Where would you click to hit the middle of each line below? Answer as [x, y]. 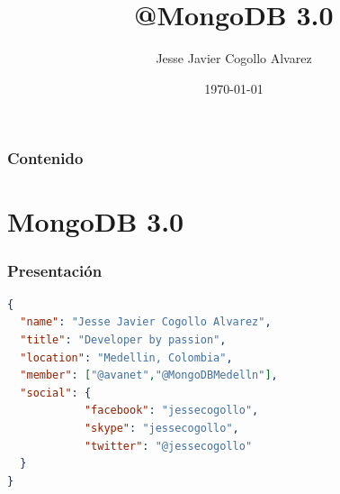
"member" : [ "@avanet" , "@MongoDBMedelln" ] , [149, 375]
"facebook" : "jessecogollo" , [171, 411]
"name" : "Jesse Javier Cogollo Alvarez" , [146, 322]
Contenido [45, 158]
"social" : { [56, 393]
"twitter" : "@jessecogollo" [168, 446]
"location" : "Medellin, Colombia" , [126, 357]
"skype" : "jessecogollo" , [161, 428]
